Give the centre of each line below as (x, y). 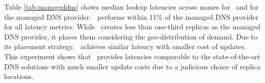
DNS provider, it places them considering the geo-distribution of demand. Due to (131, 36)
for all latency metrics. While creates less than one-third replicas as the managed (132, 27)
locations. (19, 76)
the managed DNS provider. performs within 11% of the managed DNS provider (131, 16)
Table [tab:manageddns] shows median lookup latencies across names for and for (131, 7)
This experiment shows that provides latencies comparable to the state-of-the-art (132, 56)
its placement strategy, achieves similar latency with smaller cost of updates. (125, 46)
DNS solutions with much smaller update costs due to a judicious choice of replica (132, 66)
